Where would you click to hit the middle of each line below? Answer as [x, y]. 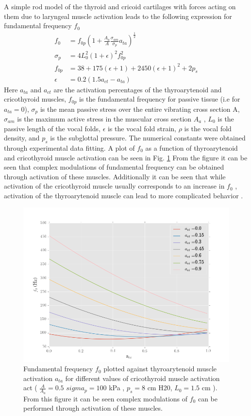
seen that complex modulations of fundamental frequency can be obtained [114, 167]
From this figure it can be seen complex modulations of [106, 398]
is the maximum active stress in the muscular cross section [104, 119]
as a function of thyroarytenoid [192, 148]
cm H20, [160, 388]
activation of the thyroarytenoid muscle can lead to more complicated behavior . [124, 195]
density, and [22, 138]
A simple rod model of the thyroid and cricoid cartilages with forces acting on [120, 6]
